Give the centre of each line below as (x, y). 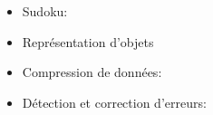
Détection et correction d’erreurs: (114, 102)
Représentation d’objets (88, 41)
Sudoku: (45, 11)
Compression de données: (92, 72)
